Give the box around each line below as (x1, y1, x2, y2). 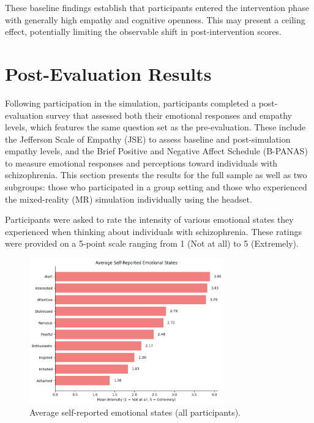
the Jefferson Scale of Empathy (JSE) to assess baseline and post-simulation (5, 132, 291, 145)
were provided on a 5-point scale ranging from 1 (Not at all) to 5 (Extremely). (5, 237, 299, 250)
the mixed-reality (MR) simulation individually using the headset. (5, 192, 252, 205)
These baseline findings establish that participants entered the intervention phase (5, 1, 309, 13)
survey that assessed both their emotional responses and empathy (46, 108, 292, 121)
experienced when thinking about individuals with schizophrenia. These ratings (5, 225, 302, 238)
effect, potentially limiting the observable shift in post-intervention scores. (5, 25, 282, 38)
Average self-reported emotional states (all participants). (29, 406, 241, 419)
